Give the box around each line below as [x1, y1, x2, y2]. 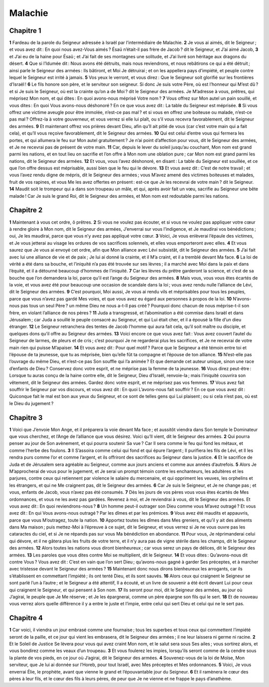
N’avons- [232, 295, 252, 301]
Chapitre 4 [9, 614, 43, 622]
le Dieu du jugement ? [9, 400, 54, 406]
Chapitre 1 [9, 26, 41, 35]
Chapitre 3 [9, 413, 43, 422]
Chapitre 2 [9, 206, 43, 214]
